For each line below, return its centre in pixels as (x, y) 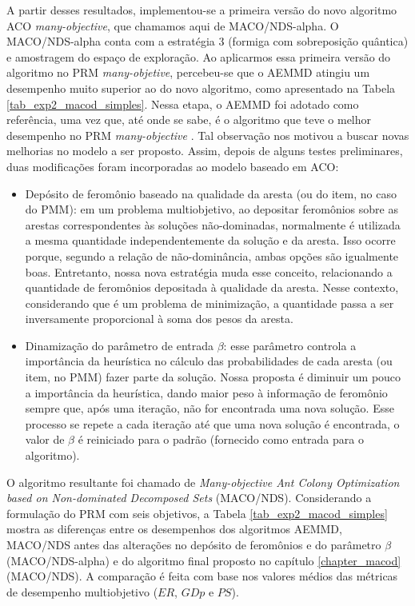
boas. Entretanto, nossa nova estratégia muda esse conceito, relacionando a (209, 271)
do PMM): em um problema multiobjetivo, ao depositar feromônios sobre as (211, 209)
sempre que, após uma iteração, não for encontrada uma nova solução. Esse (209, 408)
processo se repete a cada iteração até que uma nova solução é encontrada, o (212, 423)
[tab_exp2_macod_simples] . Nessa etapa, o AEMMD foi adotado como (183, 104)
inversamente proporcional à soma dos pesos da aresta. (159, 319)
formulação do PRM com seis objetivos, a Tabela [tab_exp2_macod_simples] (197, 513)
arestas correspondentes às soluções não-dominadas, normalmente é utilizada (213, 224)
